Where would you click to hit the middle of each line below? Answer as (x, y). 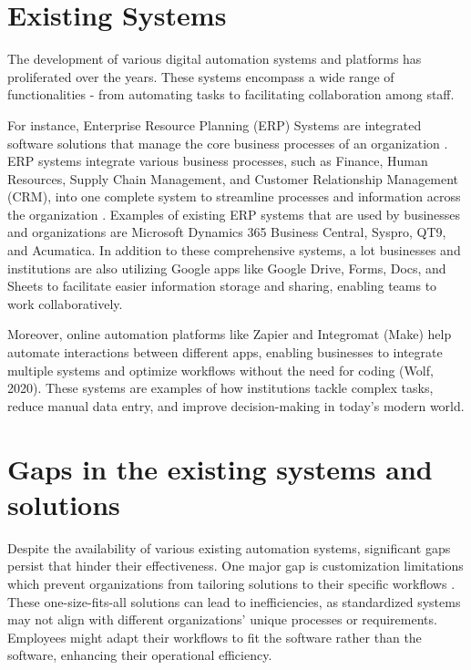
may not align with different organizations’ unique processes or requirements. (222, 619)
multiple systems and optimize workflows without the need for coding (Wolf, (220, 370)
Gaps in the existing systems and (220, 468)
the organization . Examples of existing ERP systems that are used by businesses (234, 214)
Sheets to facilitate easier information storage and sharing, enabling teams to (222, 286)
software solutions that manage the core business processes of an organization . (228, 143)
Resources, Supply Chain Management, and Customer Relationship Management (233, 178)
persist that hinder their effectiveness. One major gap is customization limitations (235, 566)
